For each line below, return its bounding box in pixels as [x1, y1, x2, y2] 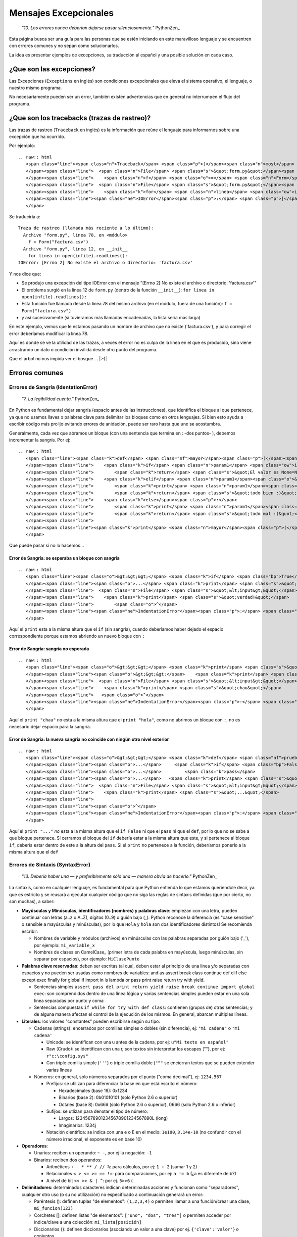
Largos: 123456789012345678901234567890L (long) [58, 1115, 168, 1121]
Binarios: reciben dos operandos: [34, 1157, 101, 1163]
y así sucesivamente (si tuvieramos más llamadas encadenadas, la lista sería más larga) [21, 315, 200, 321]
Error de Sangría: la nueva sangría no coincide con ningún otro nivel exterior [9, 736, 169, 742]
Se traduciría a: [9, 214, 41, 220]
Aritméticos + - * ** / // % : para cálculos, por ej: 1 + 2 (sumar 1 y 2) [46, 1164, 198, 1170]
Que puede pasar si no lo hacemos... [9, 542, 84, 549]
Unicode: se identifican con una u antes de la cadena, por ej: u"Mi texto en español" [46, 1039, 229, 1045]
